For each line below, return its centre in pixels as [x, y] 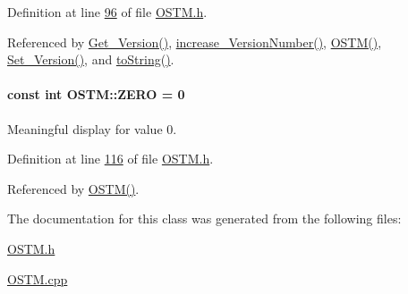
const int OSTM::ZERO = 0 [96, 94]
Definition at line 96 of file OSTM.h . [107, 12]
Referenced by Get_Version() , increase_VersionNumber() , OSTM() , [195, 42]
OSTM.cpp [38, 278]
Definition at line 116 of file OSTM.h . [110, 159]
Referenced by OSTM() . [73, 188]
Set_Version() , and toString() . [91, 59]
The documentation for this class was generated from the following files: [204, 218]
